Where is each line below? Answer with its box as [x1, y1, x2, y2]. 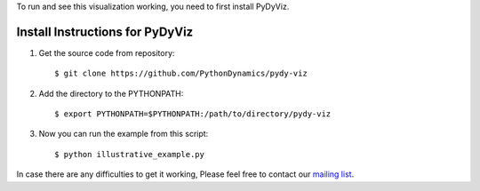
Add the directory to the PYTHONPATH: [38, 88, 184, 99]
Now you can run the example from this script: [38, 129, 209, 139]
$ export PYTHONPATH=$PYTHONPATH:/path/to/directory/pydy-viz [54, 109, 332, 119]
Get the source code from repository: [38, 47, 175, 58]
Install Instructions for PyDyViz [16, 24, 194, 39]
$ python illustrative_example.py [54, 149, 204, 159]
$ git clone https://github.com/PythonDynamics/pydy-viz [54, 68, 308, 79]
